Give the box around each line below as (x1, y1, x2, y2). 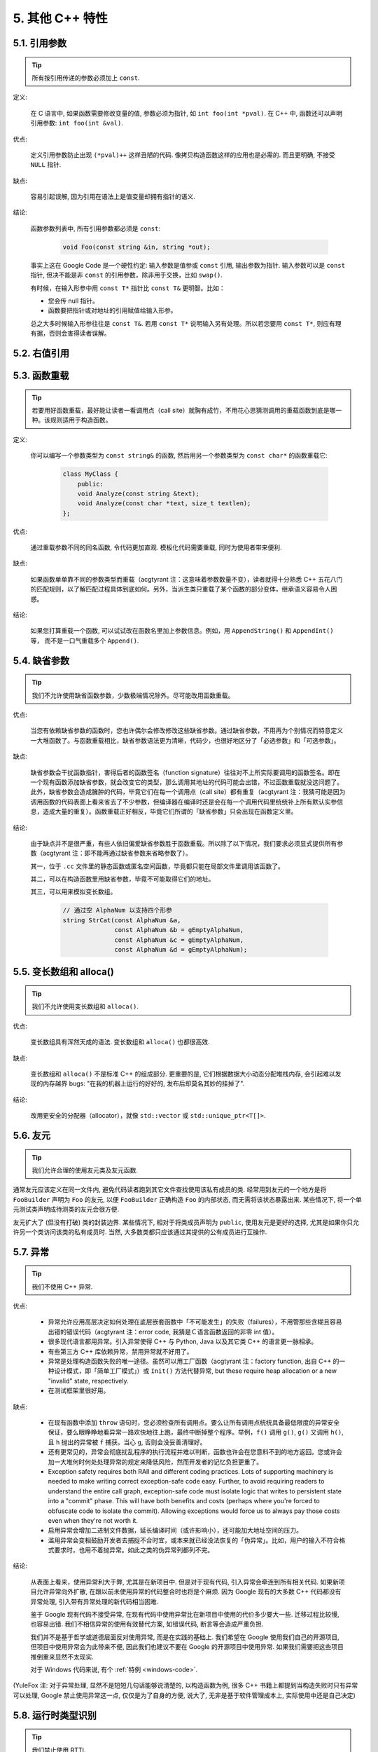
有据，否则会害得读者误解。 (30, 329, 111, 338)
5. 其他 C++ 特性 (13, 11, 108, 26)
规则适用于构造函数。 (50, 416, 112, 424)
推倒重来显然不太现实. (30, 1652, 94, 1661)
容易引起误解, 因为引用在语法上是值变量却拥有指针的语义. (30, 193, 196, 201)
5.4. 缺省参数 (13, 655, 70, 666)
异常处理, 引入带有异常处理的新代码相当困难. (30, 1597, 159, 1606)
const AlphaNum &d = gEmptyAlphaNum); (114, 946, 248, 954)
